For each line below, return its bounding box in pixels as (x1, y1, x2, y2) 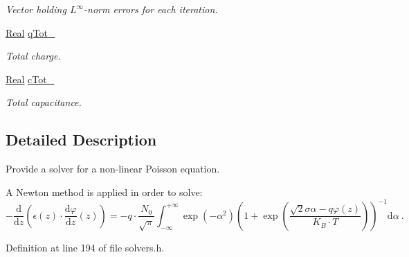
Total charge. (6, 48, 61, 63)
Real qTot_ (6, 25, 55, 39)
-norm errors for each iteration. (84, 2, 218, 16)
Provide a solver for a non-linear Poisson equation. (6, 161, 220, 176)
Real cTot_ (6, 71, 55, 86)
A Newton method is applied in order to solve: (6, 184, 203, 199)
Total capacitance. (6, 95, 82, 109)
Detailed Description (6, 129, 157, 150)
